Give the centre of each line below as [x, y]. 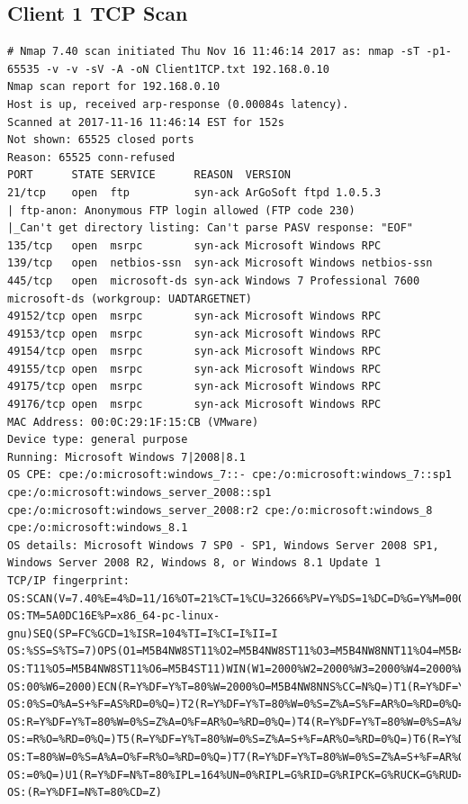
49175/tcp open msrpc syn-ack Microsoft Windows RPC [194, 387]
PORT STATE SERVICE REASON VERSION [149, 175]
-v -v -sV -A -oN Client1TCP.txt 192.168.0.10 [187, 69]
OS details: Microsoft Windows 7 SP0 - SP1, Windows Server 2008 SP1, [223, 545]
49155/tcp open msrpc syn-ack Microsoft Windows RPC [194, 369]
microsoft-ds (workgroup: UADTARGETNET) [130, 298]
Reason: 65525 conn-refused [91, 157]
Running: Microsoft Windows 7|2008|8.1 [126, 457]
